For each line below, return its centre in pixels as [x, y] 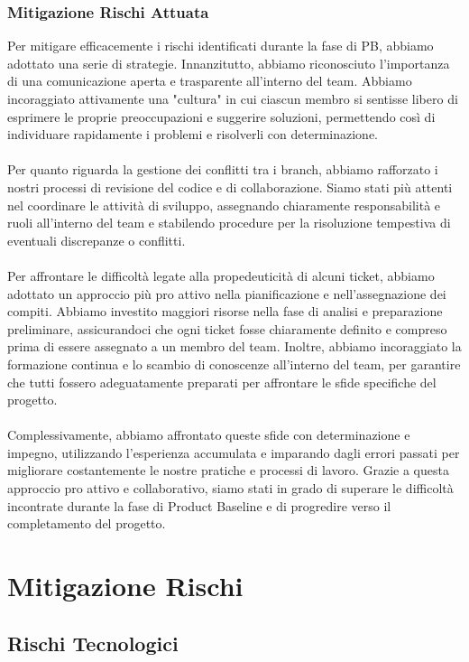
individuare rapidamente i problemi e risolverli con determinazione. [193, 134]
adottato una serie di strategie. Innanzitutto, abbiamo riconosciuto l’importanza [229, 63]
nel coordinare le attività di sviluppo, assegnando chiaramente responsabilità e [224, 205]
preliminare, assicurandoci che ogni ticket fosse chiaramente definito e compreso [227, 328]
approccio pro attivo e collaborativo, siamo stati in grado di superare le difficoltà [230, 488]
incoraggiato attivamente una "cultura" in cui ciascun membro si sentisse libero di [233, 98]
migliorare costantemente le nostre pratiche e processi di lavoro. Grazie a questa [228, 470]
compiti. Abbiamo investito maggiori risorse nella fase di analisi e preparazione [225, 311]
